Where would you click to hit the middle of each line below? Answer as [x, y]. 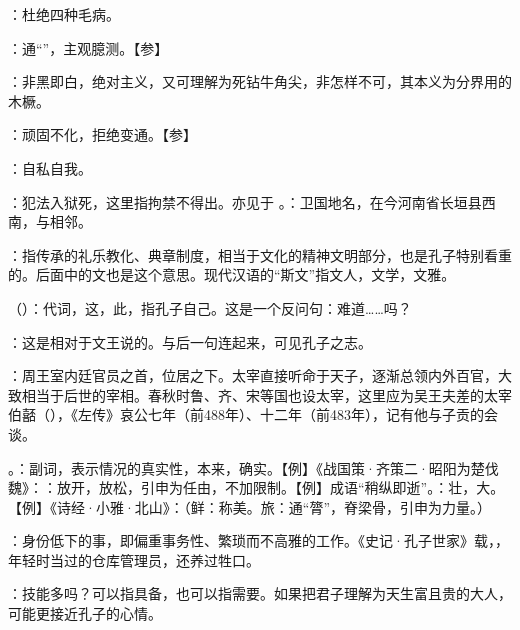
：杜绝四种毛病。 [64, 14]
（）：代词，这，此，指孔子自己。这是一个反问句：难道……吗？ [210, 307]
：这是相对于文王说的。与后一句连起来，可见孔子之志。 [190, 341]
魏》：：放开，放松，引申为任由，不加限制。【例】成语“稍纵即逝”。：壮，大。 [256, 487]
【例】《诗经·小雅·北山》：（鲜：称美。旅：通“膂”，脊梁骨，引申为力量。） [249, 506]
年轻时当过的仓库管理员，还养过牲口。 [134, 559]
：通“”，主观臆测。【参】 [88, 47]
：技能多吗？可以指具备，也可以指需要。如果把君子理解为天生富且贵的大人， [260, 593]
